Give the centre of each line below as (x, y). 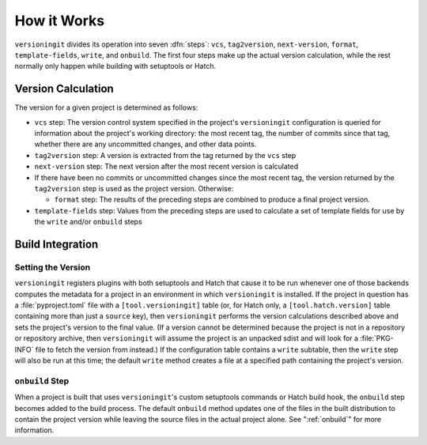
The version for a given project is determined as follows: (106, 107)
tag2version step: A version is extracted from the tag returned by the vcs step (165, 155)
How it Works (60, 21)
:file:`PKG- (377, 338)
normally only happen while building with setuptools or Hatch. (115, 66)
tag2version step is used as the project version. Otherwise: (134, 188)
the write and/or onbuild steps (88, 222)
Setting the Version (53, 267)
